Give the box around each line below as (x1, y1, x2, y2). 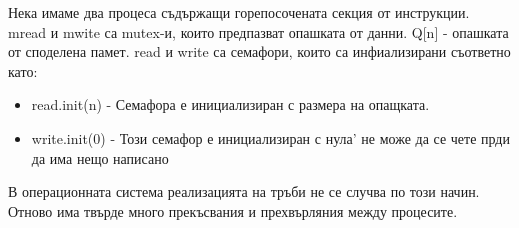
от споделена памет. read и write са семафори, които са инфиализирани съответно (8, 41, 511, 62)
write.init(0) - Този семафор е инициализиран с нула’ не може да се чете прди (31, 127, 510, 148)
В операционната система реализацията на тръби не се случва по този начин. (8, 181, 480, 202)
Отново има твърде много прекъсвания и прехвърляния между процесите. (8, 200, 458, 221)
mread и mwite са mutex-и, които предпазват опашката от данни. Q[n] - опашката (8, 21, 509, 42)
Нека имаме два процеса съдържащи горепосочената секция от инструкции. (8, 2, 470, 22)
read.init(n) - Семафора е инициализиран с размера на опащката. (31, 94, 430, 115)
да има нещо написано (31, 147, 169, 168)
